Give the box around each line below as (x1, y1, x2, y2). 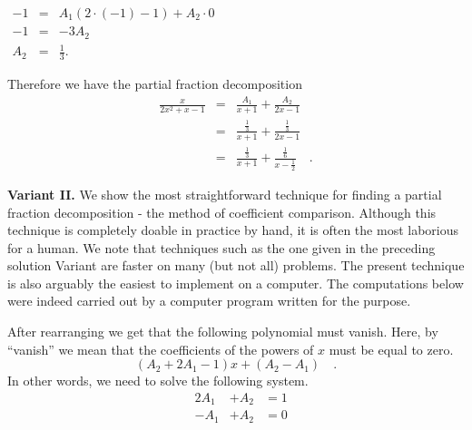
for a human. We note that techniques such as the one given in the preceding (7, 238, 436, 257)
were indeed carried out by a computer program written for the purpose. (7, 291, 411, 310)
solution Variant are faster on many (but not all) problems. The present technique (7, 256, 465, 275)
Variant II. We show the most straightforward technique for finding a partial (7, 184, 442, 203)
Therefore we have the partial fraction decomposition (7, 73, 302, 93)
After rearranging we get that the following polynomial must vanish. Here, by (7, 322, 438, 341)
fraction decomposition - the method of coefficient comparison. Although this (7, 202, 437, 221)
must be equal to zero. (329, 339, 454, 358)
